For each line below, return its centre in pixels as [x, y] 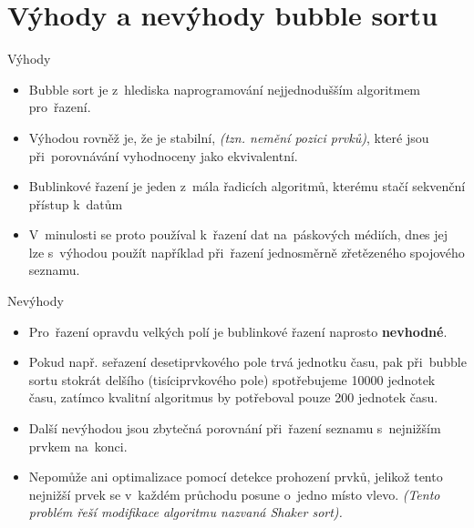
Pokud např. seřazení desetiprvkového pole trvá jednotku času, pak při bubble [247, 362]
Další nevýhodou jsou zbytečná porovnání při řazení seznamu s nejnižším [235, 428]
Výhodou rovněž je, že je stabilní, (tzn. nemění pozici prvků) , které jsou [229, 137]
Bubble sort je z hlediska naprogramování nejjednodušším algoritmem [225, 89]
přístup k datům [76, 203]
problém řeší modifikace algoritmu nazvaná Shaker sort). [185, 512]
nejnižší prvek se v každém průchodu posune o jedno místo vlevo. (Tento [234, 494]
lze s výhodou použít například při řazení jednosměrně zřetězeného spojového [247, 252]
